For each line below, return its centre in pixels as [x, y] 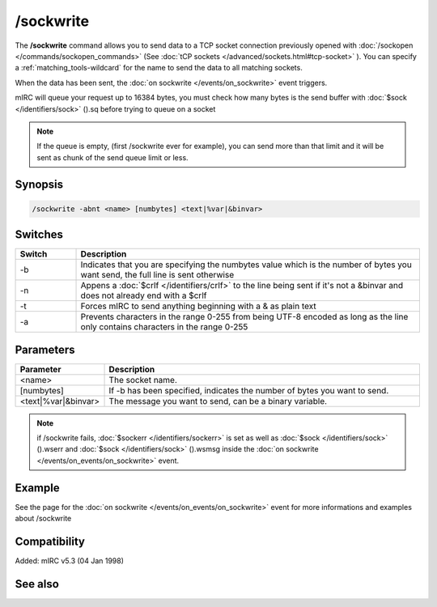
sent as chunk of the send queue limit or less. [113, 157]
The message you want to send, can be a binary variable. [218, 401]
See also [37, 584]
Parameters [45, 349]
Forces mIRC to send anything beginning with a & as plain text [198, 306]
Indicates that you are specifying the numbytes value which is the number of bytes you [246, 265]
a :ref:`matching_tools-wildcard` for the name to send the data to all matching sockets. [159, 68]
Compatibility [50, 541]
